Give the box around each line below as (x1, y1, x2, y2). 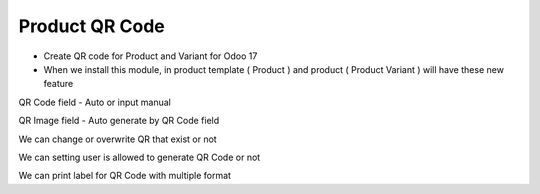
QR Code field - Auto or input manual (18, 96, 172, 108)
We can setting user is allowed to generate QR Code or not (18, 151, 261, 163)
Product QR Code (18, 15, 165, 37)
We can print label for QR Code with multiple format (18, 170, 232, 182)
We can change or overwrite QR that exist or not (18, 133, 217, 145)
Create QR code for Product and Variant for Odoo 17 (43, 50, 258, 62)
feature (43, 78, 74, 90)
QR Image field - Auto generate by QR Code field (18, 115, 220, 127)
